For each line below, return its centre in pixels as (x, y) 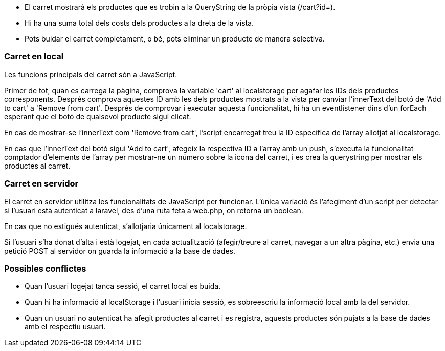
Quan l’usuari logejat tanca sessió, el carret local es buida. (123, 286)
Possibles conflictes (45, 268)
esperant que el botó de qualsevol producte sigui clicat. (98, 116)
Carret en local (34, 57)
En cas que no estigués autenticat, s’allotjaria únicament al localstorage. (126, 226)
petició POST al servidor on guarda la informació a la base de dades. (120, 251)
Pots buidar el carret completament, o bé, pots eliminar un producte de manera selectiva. (175, 39)
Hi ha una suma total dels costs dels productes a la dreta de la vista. (139, 23)
